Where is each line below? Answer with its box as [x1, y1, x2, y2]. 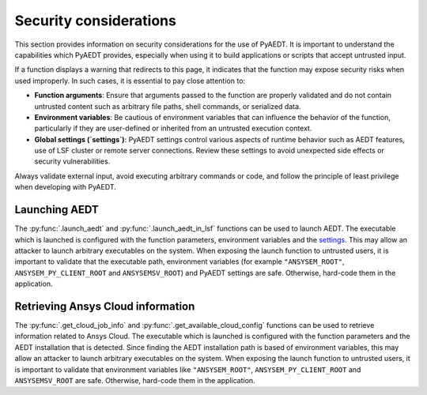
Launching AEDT [14, 203, 99, 216]
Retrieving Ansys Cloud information [14, 299, 195, 313]
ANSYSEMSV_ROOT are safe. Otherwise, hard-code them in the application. [14, 375, 256, 385]
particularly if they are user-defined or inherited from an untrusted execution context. [34, 123, 312, 134]
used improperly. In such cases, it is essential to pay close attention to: [14, 76, 245, 85]
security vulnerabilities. [34, 156, 111, 166]
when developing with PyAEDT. [14, 182, 116, 192]
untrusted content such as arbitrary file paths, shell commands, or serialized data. [34, 101, 301, 111]
